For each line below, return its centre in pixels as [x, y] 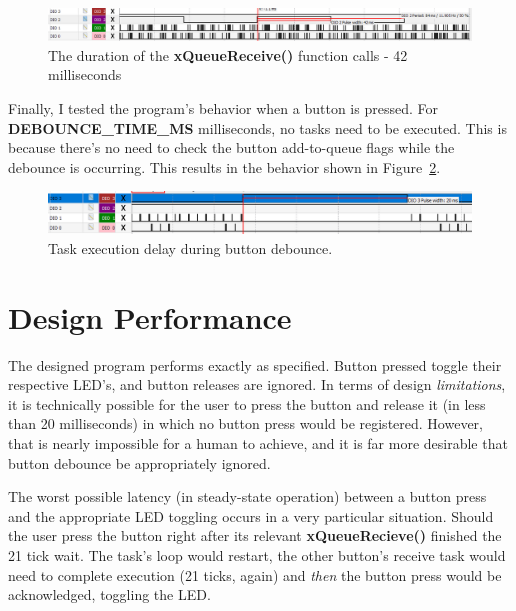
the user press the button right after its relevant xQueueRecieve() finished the [255, 535]
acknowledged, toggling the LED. [109, 594]
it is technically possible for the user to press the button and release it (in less [247, 403]
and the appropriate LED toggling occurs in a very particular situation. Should [251, 515]
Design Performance [150, 316]
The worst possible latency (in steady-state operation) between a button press [247, 496]
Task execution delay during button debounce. [190, 247]
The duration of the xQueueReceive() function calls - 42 [228, 54]
